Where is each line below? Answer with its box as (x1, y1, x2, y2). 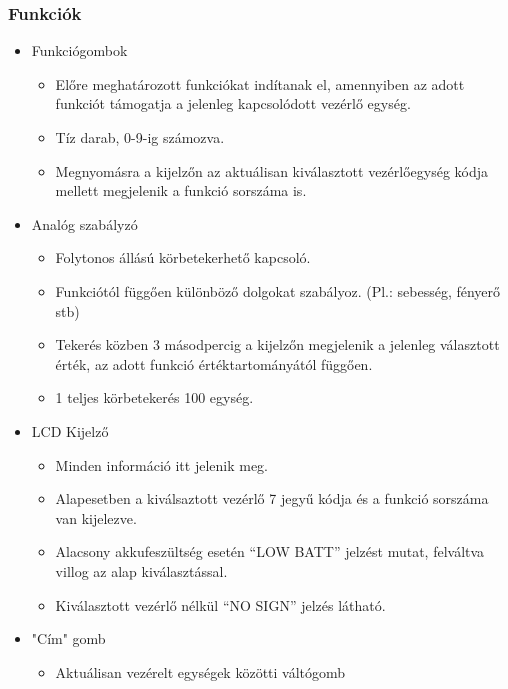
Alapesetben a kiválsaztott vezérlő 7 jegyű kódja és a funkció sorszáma (55, 488, 489, 509)
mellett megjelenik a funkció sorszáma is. (55, 180, 307, 201)
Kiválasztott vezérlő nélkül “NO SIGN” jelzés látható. (55, 594, 386, 615)
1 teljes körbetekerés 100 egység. (55, 387, 254, 408)
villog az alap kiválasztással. (55, 560, 228, 581)
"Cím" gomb (31, 628, 106, 649)
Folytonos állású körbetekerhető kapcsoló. (55, 247, 311, 268)
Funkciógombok (31, 40, 128, 61)
